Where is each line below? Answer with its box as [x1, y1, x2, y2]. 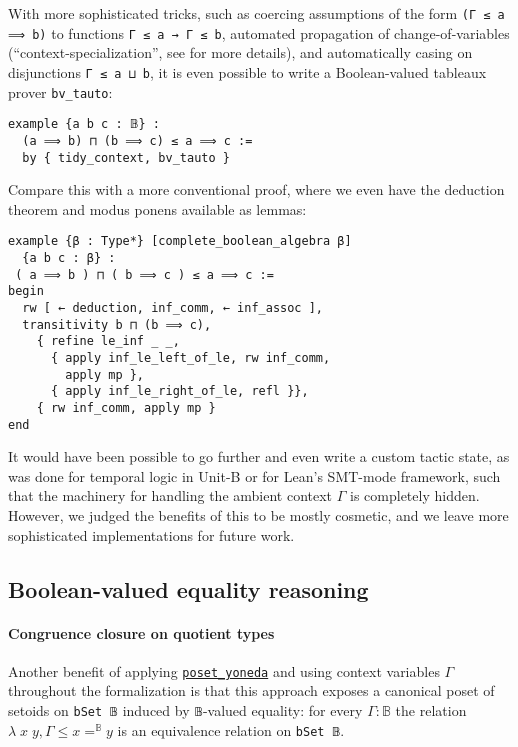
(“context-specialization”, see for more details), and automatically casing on [8, 42, 473, 63]
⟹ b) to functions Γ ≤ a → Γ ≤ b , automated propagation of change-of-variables [8, 22, 510, 43]
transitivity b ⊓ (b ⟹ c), [22, 317, 212, 332]
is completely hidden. [350, 485, 480, 506]
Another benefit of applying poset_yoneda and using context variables [8, 660, 440, 681]
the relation [395, 700, 467, 721]
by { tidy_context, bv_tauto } [22, 150, 230, 165]
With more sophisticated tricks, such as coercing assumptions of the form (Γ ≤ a [8, 3, 505, 23]
